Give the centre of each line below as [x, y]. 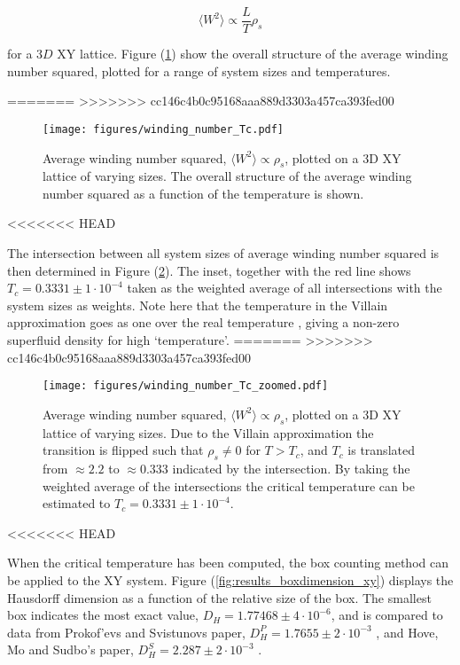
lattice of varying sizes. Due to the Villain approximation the [208, 432]
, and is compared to [387, 615]
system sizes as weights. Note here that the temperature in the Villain [198, 305]
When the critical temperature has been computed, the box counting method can [228, 563]
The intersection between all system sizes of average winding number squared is [223, 253]
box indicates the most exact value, [103, 615]
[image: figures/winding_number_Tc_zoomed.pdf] [186, 386]
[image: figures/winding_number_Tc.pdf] [164, 129]
